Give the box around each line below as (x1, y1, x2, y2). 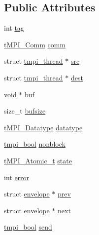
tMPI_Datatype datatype (4, 122, 83, 132)
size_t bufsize (4, 106, 46, 116)
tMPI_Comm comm (4, 39, 66, 49)
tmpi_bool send (4, 222, 52, 232)
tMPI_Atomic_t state (4, 155, 72, 165)
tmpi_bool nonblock (4, 139, 66, 149)
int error (4, 172, 30, 182)
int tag (4, 23, 24, 33)
